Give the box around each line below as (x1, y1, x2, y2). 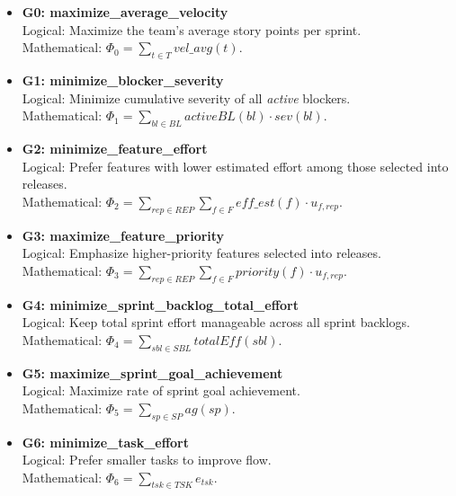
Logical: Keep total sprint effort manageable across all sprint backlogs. (22, 313, 411, 332)
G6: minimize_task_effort (22, 432, 190, 451)
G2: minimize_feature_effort (22, 138, 208, 157)
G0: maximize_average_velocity (22, 3, 228, 21)
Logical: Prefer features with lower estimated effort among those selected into (22, 156, 449, 175)
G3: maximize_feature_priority (22, 226, 225, 244)
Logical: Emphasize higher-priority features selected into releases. (22, 244, 381, 262)
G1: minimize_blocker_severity (22, 70, 224, 89)
